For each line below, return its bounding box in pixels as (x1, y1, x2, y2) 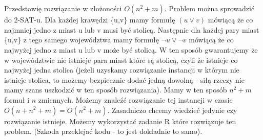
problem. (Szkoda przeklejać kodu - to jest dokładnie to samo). (4, 126, 203, 136)
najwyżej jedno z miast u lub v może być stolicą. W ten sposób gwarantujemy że (4, 44, 258, 55)
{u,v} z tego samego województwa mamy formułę (4, 34, 159, 45)
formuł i (4, 94, 30, 105)
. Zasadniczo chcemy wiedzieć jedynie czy (107, 104, 237, 115)
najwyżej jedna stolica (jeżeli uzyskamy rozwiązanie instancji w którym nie (4, 64, 239, 75)
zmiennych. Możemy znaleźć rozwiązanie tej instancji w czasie (38, 94, 233, 105)
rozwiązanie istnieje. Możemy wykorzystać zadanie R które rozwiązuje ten (4, 115, 236, 126)
